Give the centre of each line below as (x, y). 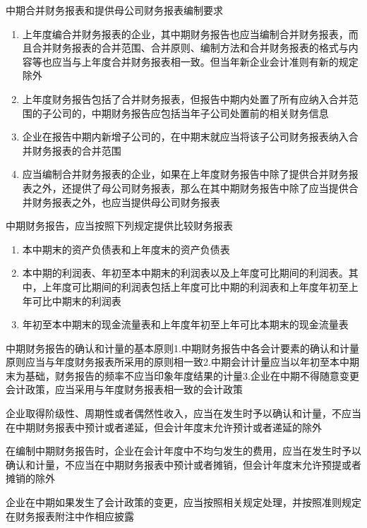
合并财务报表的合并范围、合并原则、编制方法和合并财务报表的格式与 (190, 48)
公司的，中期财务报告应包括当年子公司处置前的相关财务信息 (190, 113)
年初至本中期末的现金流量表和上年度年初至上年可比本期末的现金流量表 (185, 324)
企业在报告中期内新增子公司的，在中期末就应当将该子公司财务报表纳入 (185, 137)
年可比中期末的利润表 (72, 300)
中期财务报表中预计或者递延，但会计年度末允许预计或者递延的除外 (168, 427)
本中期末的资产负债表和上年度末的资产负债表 (126, 249)
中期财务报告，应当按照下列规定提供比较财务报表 (119, 226)
